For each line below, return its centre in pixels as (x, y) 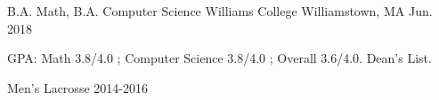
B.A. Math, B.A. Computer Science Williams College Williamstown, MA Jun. (220, 11)
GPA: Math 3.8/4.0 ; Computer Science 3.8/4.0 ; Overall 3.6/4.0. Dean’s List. (219, 58)
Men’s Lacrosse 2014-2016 (77, 87)
